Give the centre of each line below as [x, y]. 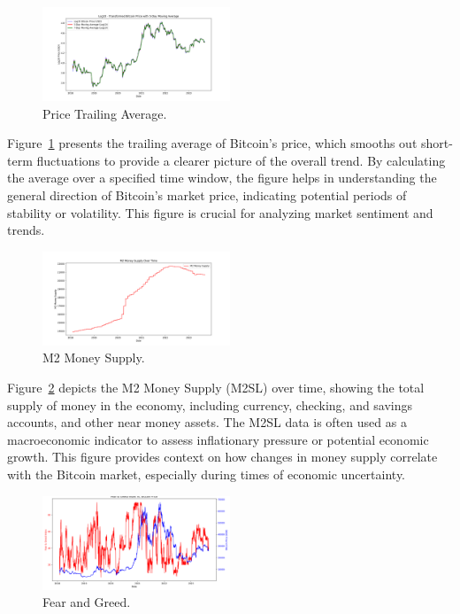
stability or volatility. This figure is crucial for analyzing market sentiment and [220, 212]
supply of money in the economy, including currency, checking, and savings [210, 404]
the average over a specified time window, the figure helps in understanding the [222, 178]
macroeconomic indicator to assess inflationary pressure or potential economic [218, 439]
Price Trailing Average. [105, 113]
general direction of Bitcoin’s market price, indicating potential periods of [207, 194]
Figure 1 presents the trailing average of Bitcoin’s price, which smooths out [212, 143]
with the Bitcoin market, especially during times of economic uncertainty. [207, 474]
